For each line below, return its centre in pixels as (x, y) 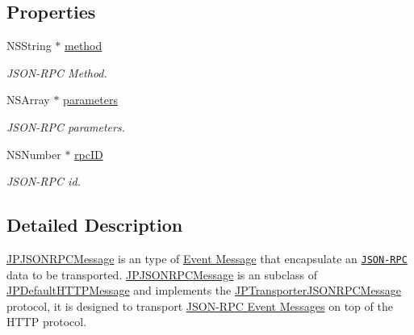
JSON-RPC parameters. (66, 126)
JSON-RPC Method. (57, 72)
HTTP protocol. (47, 322)
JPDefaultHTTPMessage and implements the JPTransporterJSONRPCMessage (204, 290)
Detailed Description (95, 225)
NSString (29, 46)
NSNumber (34, 154)
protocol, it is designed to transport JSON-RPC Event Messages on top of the (200, 306)
